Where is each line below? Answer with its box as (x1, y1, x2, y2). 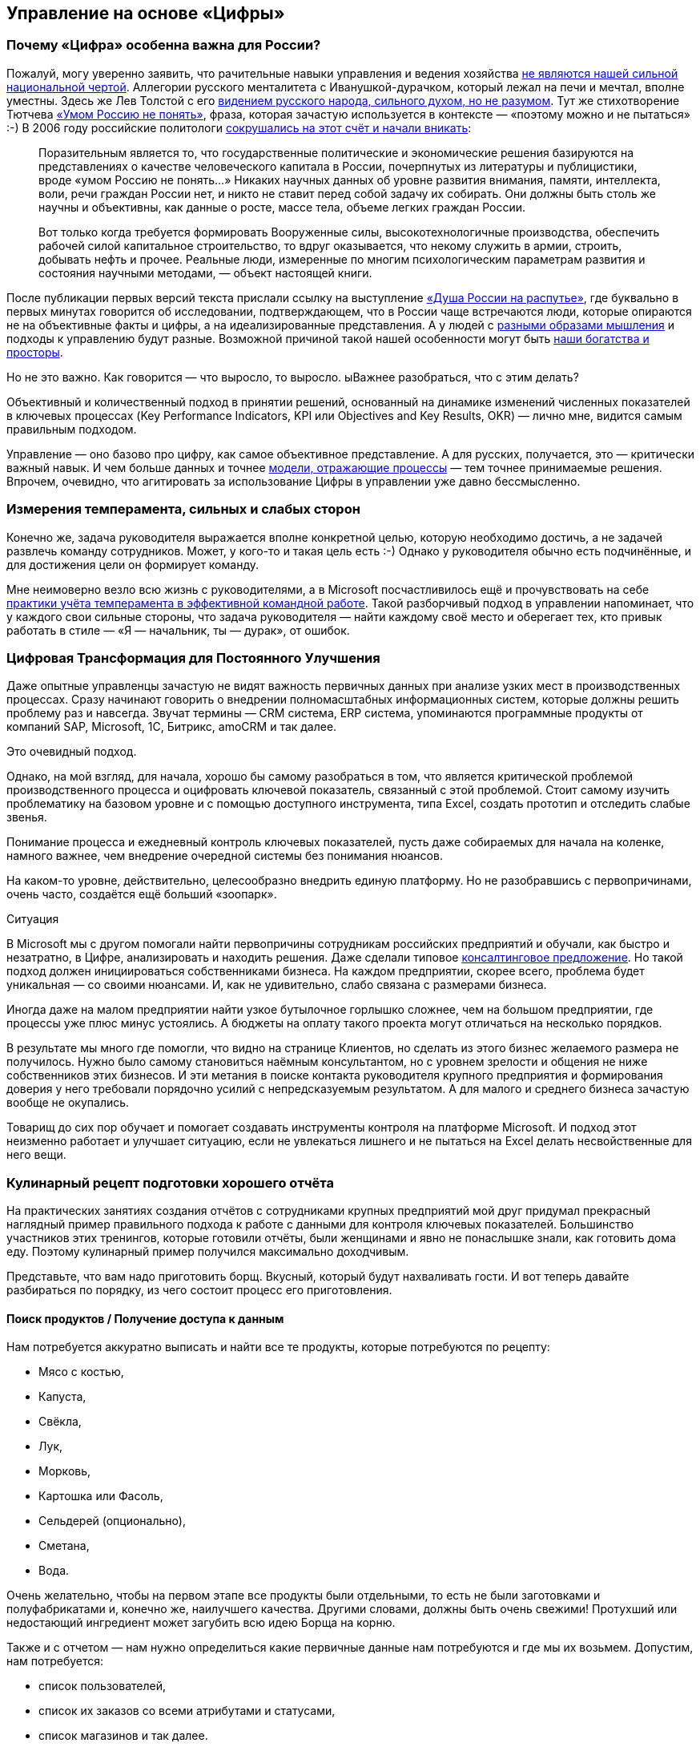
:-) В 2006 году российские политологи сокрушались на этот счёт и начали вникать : (6, 120, 472, 135)
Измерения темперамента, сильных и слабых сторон (6, 501, 360, 518)
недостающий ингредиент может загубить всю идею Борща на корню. (6, 1616, 396, 1630)
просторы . (6, 345, 63, 359)
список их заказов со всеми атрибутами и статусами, (38, 1704, 336, 1718)
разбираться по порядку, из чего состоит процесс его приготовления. (6, 1283, 392, 1297)
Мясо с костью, (38, 1365, 124, 1379)
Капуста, (38, 1390, 86, 1404)
